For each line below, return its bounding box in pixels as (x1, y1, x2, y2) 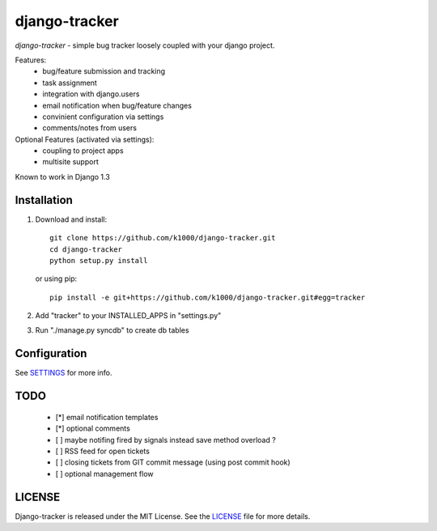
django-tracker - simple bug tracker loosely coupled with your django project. (15, 40, 275, 50)
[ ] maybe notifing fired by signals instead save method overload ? (55, 435, 277, 444)
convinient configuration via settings (42, 112, 164, 121)
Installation (15, 193, 73, 206)
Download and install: (35, 215, 108, 224)
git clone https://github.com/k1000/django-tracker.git (49, 233, 276, 243)
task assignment (42, 78, 97, 87)
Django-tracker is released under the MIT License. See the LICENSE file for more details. (15, 511, 311, 521)
